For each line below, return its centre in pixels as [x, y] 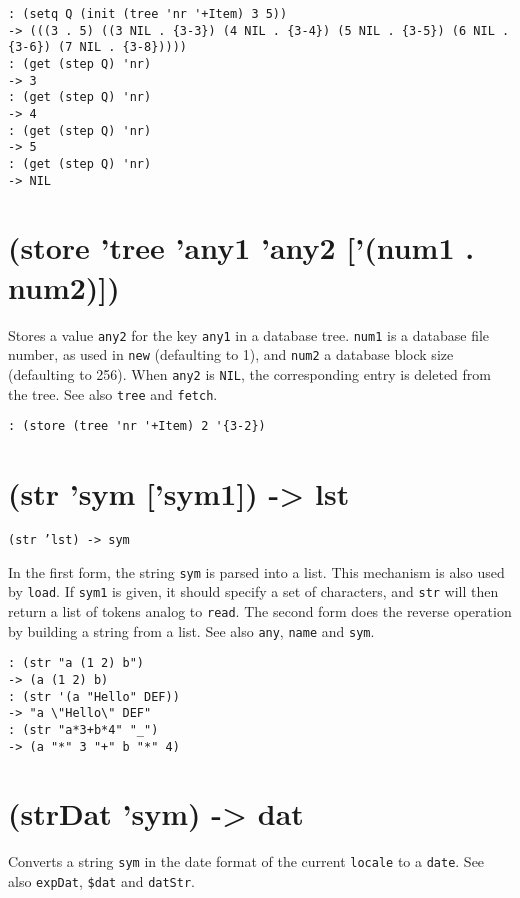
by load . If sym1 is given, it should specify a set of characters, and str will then [253, 591]
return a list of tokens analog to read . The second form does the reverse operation [260, 610]
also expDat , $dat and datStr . [101, 880]
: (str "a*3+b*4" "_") [83, 729]
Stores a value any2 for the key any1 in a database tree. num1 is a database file [249, 334]
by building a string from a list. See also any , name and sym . [191, 630]
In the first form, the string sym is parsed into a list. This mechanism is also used [256, 571]
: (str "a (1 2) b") [76, 663]
